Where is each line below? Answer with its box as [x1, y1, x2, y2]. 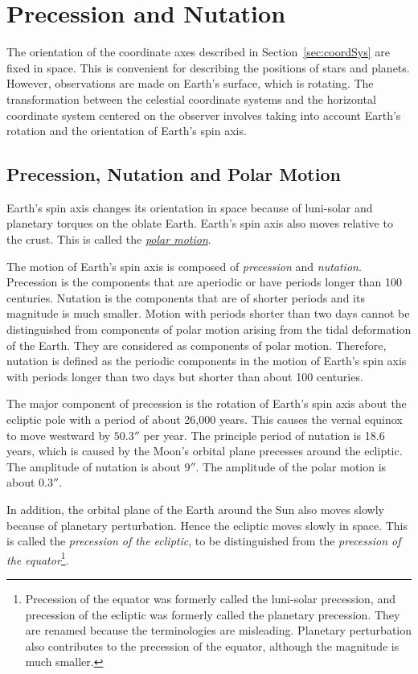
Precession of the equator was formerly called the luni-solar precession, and [25, 590, 395, 607]
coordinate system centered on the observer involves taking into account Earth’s [6, 106, 401, 123]
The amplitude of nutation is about [6, 458, 181, 475]
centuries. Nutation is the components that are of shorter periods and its [6, 289, 365, 306]
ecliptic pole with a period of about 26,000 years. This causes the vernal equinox [6, 411, 403, 428]
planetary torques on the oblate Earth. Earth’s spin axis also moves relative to [6, 215, 393, 232]
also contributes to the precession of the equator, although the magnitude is [25, 637, 400, 654]
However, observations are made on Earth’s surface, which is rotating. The [6, 75, 374, 92]
